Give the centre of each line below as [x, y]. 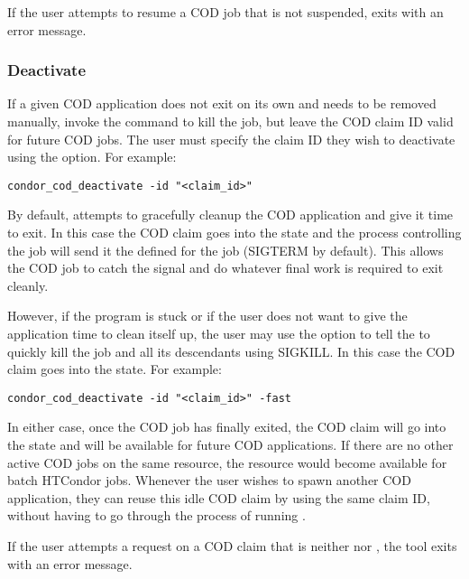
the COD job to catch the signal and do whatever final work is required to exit [225, 268]
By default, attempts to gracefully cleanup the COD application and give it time [230, 215]
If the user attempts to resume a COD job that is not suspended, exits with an [225, 12]
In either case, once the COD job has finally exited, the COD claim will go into [227, 427]
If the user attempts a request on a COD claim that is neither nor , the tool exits [232, 546]
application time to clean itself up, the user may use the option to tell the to [219, 333]
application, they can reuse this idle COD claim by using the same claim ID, [219, 497]
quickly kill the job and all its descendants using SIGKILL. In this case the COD [231, 351]
